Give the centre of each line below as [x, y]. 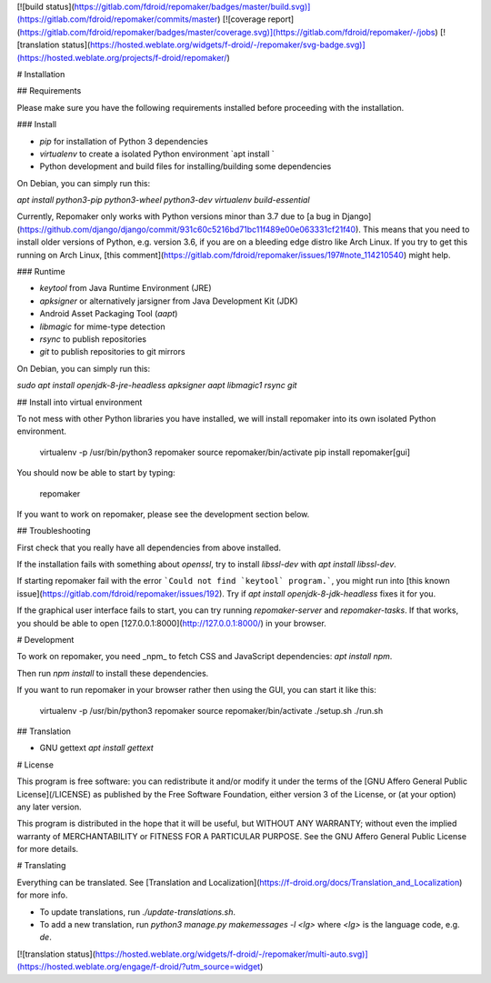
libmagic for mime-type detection [102, 326]
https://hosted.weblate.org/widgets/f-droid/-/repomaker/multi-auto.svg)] [231, 954]
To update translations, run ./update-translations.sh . [138, 912]
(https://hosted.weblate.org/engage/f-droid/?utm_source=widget [139, 967]
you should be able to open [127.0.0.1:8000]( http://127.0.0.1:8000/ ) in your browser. [171, 623]
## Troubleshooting [54, 531]
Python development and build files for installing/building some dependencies [185, 166]
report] [281, 19]
